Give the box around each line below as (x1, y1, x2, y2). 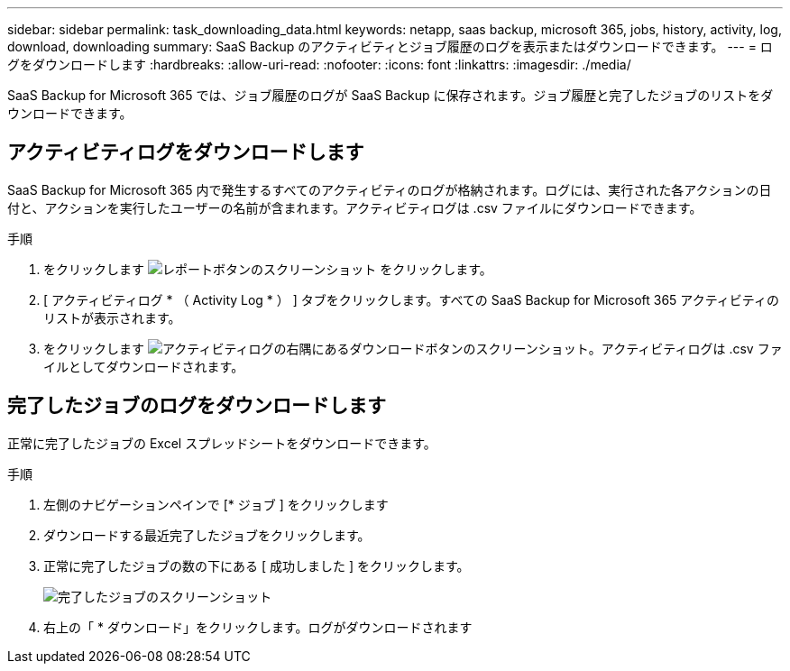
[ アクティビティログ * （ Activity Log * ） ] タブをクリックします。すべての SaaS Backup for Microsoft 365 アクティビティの (43, 291, 779, 308)
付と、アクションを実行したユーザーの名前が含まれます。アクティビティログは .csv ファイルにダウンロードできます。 (7, 199, 703, 216)
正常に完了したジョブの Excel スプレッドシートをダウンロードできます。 (7, 435, 436, 451)
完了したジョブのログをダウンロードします (7, 394, 386, 418)
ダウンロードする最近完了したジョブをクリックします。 (43, 527, 371, 543)
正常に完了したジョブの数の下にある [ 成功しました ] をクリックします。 (43, 557, 470, 574)
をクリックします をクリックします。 (43, 261, 492, 277)
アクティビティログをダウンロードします (7, 141, 364, 164)
